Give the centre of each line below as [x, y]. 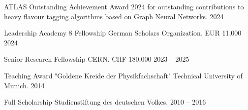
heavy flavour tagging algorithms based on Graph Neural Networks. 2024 [114, 16]
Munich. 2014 [24, 85]
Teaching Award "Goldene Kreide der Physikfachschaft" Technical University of [123, 75]
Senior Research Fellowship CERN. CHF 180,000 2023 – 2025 [97, 59]
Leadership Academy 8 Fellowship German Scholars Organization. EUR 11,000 [123, 33]
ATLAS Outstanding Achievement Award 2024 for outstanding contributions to [124, 6]
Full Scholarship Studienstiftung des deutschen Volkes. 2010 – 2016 [105, 102]
